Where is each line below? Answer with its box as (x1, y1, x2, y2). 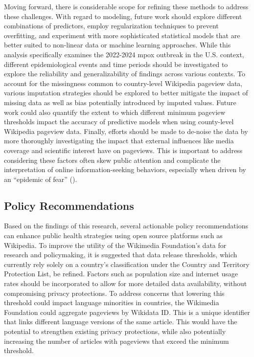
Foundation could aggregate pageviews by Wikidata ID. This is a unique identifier (4, 307, 250, 317)
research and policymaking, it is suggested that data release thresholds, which (4, 249, 237, 260)
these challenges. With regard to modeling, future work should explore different (4, 11, 242, 21)
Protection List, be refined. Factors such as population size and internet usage (4, 268, 238, 279)
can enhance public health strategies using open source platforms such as (4, 230, 223, 241)
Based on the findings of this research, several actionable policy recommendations (4, 221, 248, 231)
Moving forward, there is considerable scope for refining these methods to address (4, 1, 249, 11)
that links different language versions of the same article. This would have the (4, 316, 237, 327)
